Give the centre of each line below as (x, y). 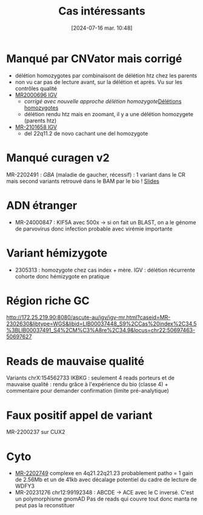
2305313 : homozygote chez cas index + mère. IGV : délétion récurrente (105, 270)
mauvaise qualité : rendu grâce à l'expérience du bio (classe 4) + (87, 384)
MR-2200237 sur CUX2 (36, 432)
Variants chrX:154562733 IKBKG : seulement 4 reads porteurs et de (90, 378)
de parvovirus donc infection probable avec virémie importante (94, 229)
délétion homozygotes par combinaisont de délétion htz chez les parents (106, 75)
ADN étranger (42, 205)
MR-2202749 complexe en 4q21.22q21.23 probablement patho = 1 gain (104, 473)
